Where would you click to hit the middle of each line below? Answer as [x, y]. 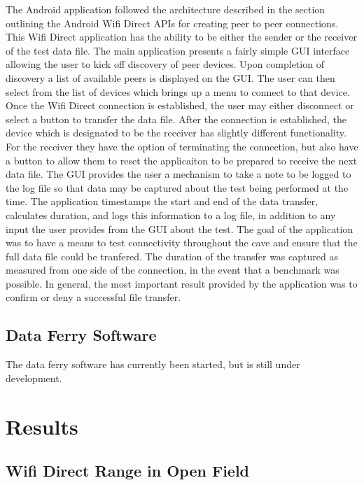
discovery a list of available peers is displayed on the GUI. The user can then [170, 77]
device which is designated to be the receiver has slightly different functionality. [176, 133]
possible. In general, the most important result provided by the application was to [182, 283]
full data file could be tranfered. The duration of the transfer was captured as [172, 256]
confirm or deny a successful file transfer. [93, 297]
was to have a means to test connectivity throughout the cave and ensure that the [182, 242]
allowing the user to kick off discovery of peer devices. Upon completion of [165, 64]
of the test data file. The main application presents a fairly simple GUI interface [178, 50]
